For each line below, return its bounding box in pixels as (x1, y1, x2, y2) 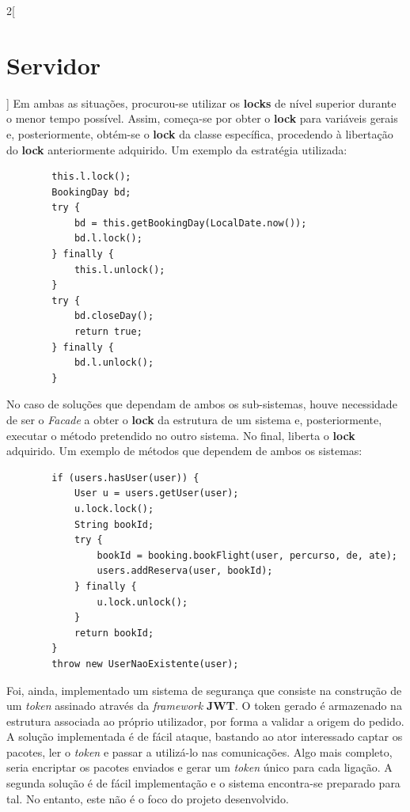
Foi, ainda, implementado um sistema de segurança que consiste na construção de (6, 681, 402, 698)
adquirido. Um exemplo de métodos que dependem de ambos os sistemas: (6, 442, 363, 459)
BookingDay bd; (51, 186, 131, 198)
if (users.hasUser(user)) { (51, 472, 199, 484)
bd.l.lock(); (74, 233, 142, 245)
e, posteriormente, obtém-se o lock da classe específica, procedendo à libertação (6, 125, 393, 142)
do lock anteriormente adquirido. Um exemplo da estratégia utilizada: (6, 141, 347, 157)
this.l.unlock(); (74, 264, 165, 275)
